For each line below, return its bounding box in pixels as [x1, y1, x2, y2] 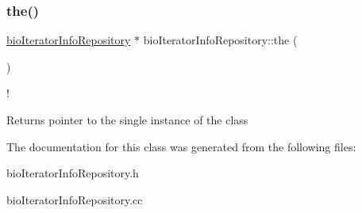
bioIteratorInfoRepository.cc [6, 191, 143, 207]
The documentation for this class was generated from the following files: [6, 138, 356, 154]
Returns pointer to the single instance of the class [6, 112, 248, 127]
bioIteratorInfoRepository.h [6, 165, 139, 181]
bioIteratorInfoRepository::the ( [143, 32, 298, 48]
